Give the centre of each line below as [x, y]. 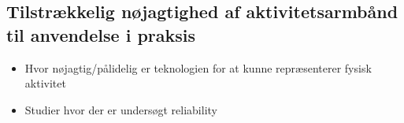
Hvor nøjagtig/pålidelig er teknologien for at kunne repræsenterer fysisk [198, 67]
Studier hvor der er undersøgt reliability [121, 109]
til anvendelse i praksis [101, 34]
